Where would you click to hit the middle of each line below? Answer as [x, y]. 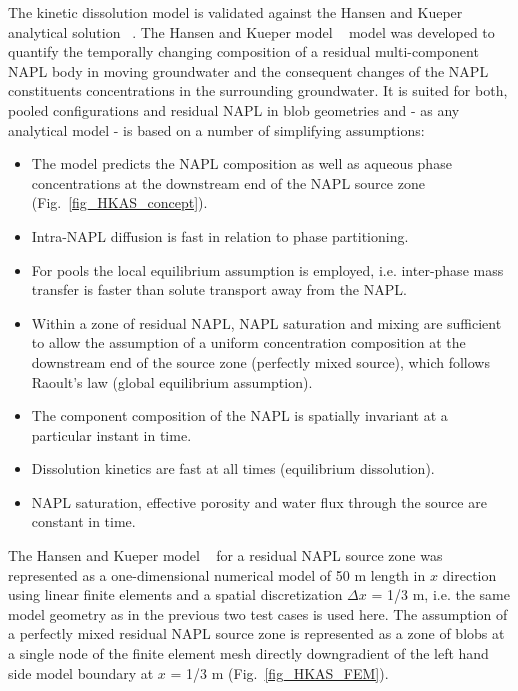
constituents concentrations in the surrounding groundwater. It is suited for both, [258, 90]
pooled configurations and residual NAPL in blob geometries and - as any [234, 109]
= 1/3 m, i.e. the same [440, 594]
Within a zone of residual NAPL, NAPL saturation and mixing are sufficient [266, 322]
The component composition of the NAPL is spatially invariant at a [239, 415]
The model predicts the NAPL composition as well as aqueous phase [241, 163]
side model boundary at [81, 672]
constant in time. [83, 521]
